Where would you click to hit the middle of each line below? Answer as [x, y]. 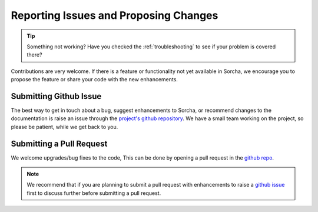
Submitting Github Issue [56, 96]
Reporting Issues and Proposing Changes [115, 15]
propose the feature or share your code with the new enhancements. [94, 79]
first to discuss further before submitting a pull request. [94, 193]
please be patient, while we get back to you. [64, 127]
